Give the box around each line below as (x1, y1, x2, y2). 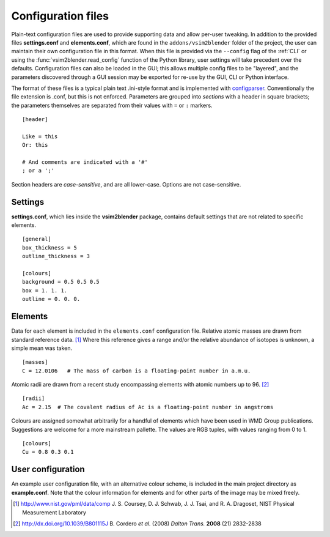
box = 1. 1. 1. (22, 287, 68, 294)
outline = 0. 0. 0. (22, 295, 81, 303)
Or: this (22, 141, 48, 149)
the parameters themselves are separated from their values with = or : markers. (11, 102, 213, 109)
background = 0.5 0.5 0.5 (22, 278, 100, 286)
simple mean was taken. (11, 344, 73, 352)
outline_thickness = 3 (22, 253, 90, 260)
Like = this (22, 133, 58, 140)
